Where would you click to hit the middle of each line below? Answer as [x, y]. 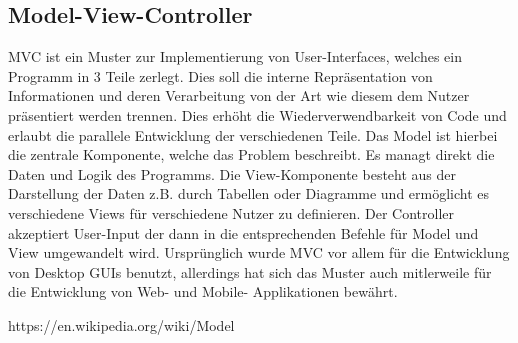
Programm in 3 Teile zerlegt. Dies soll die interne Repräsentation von [220, 75]
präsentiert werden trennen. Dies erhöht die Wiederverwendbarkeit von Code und [257, 114]
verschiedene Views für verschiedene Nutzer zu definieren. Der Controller [231, 212]
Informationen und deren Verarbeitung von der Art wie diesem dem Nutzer [239, 95]
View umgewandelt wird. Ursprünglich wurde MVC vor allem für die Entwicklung [259, 252]
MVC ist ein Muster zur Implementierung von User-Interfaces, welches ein [235, 56]
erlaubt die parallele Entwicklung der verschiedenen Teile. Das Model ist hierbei [253, 134]
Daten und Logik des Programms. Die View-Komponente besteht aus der [232, 173]
